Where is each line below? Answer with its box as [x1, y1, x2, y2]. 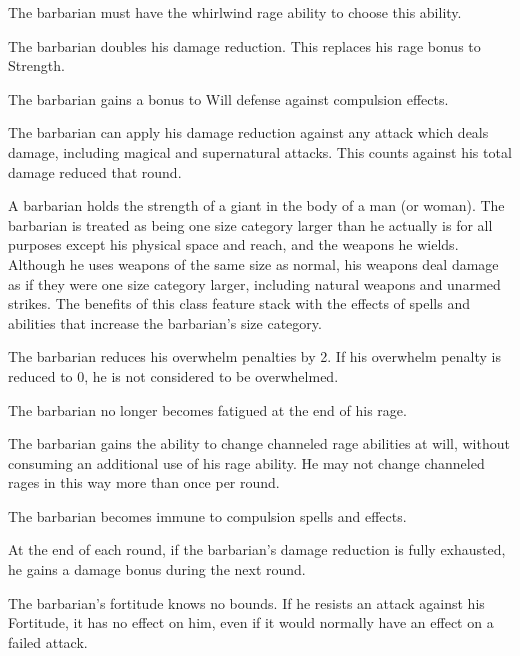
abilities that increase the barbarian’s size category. [8, 312, 322, 333]
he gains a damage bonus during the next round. [8, 559, 306, 580]
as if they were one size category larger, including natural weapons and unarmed [8, 273, 501, 294]
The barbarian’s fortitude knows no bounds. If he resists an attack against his [8, 592, 485, 613]
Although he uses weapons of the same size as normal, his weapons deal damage [8, 253, 499, 274]
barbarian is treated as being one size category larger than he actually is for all [8, 214, 493, 235]
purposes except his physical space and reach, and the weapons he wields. [8, 234, 459, 255]
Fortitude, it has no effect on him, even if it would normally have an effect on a [8, 612, 494, 633]
